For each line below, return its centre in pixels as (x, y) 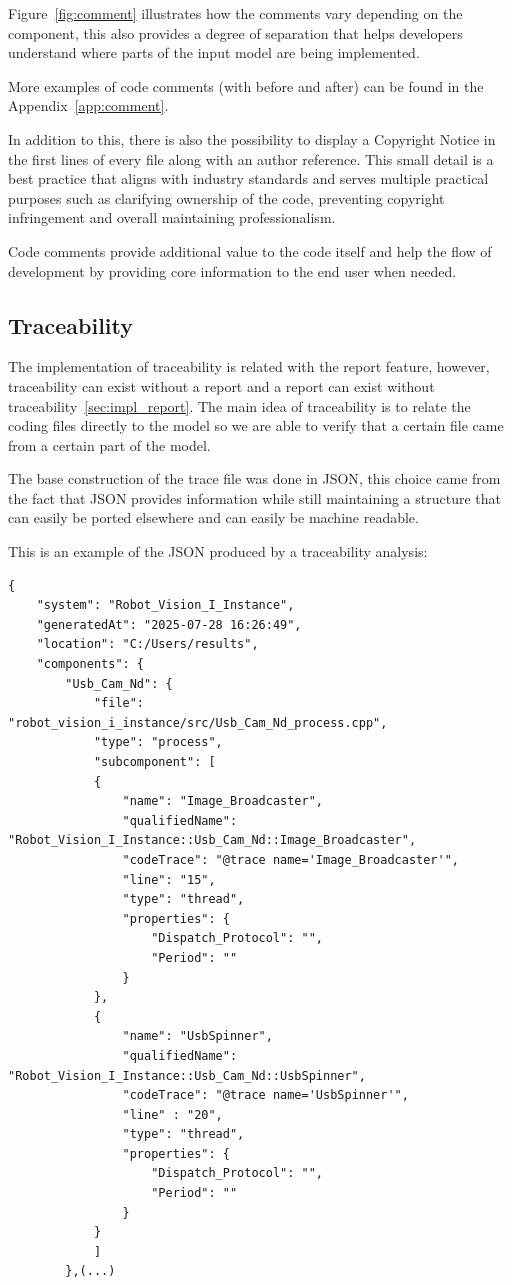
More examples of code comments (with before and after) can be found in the (246, 85)
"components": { (90, 664)
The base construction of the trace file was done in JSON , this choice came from (254, 478)
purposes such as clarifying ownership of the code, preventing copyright (226, 197)
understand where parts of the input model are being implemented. (214, 52)
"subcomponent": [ (154, 762)
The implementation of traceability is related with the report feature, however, (249, 366)
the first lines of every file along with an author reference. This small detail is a (251, 158)
